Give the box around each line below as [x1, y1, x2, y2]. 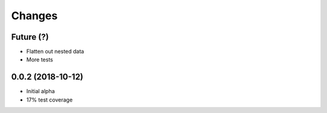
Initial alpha [26, 88, 55, 95]
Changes [11, 9, 58, 22]
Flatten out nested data [26, 48, 84, 55]
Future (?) [11, 32, 49, 42]
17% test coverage [26, 96, 73, 103]
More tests [26, 56, 54, 63]
